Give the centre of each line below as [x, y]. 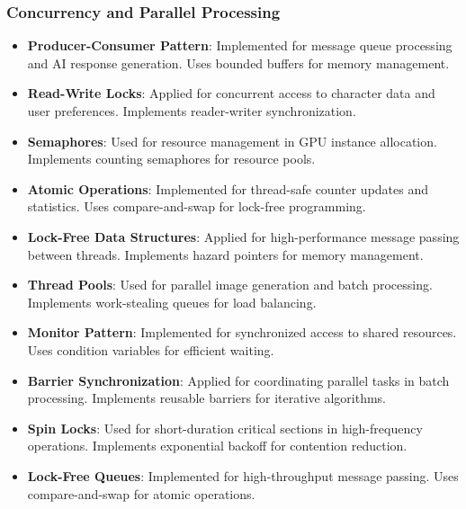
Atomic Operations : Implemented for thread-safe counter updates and [228, 188]
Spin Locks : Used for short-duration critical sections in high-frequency [225, 428]
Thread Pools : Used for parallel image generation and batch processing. [230, 285]
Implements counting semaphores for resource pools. [171, 159]
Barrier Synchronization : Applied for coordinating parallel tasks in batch [238, 380]
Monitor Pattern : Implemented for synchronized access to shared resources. [242, 332]
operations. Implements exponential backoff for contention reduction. [217, 446]
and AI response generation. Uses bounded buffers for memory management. [238, 63]
